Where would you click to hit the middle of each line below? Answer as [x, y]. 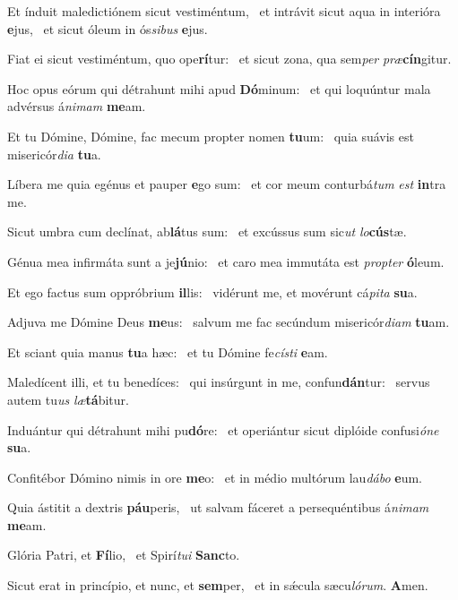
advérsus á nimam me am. [77, 106]
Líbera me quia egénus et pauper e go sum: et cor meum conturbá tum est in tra [227, 184]
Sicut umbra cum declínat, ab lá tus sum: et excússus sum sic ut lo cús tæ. [207, 231]
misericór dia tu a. [54, 154]
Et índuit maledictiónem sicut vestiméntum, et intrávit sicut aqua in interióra [224, 11]
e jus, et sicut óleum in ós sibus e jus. [108, 28]
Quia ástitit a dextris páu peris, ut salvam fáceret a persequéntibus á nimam [218, 507]
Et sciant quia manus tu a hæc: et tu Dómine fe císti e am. [168, 351]
